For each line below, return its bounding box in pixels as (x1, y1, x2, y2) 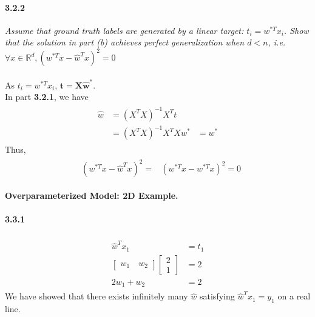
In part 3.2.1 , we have (5, 90, 89, 103)
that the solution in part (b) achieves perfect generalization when (5, 36, 245, 48)
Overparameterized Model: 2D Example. (5, 189, 178, 202)
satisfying (200, 290, 235, 302)
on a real (277, 290, 311, 302)
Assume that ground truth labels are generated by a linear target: (5, 24, 244, 36)
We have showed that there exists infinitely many (5, 290, 188, 302)
